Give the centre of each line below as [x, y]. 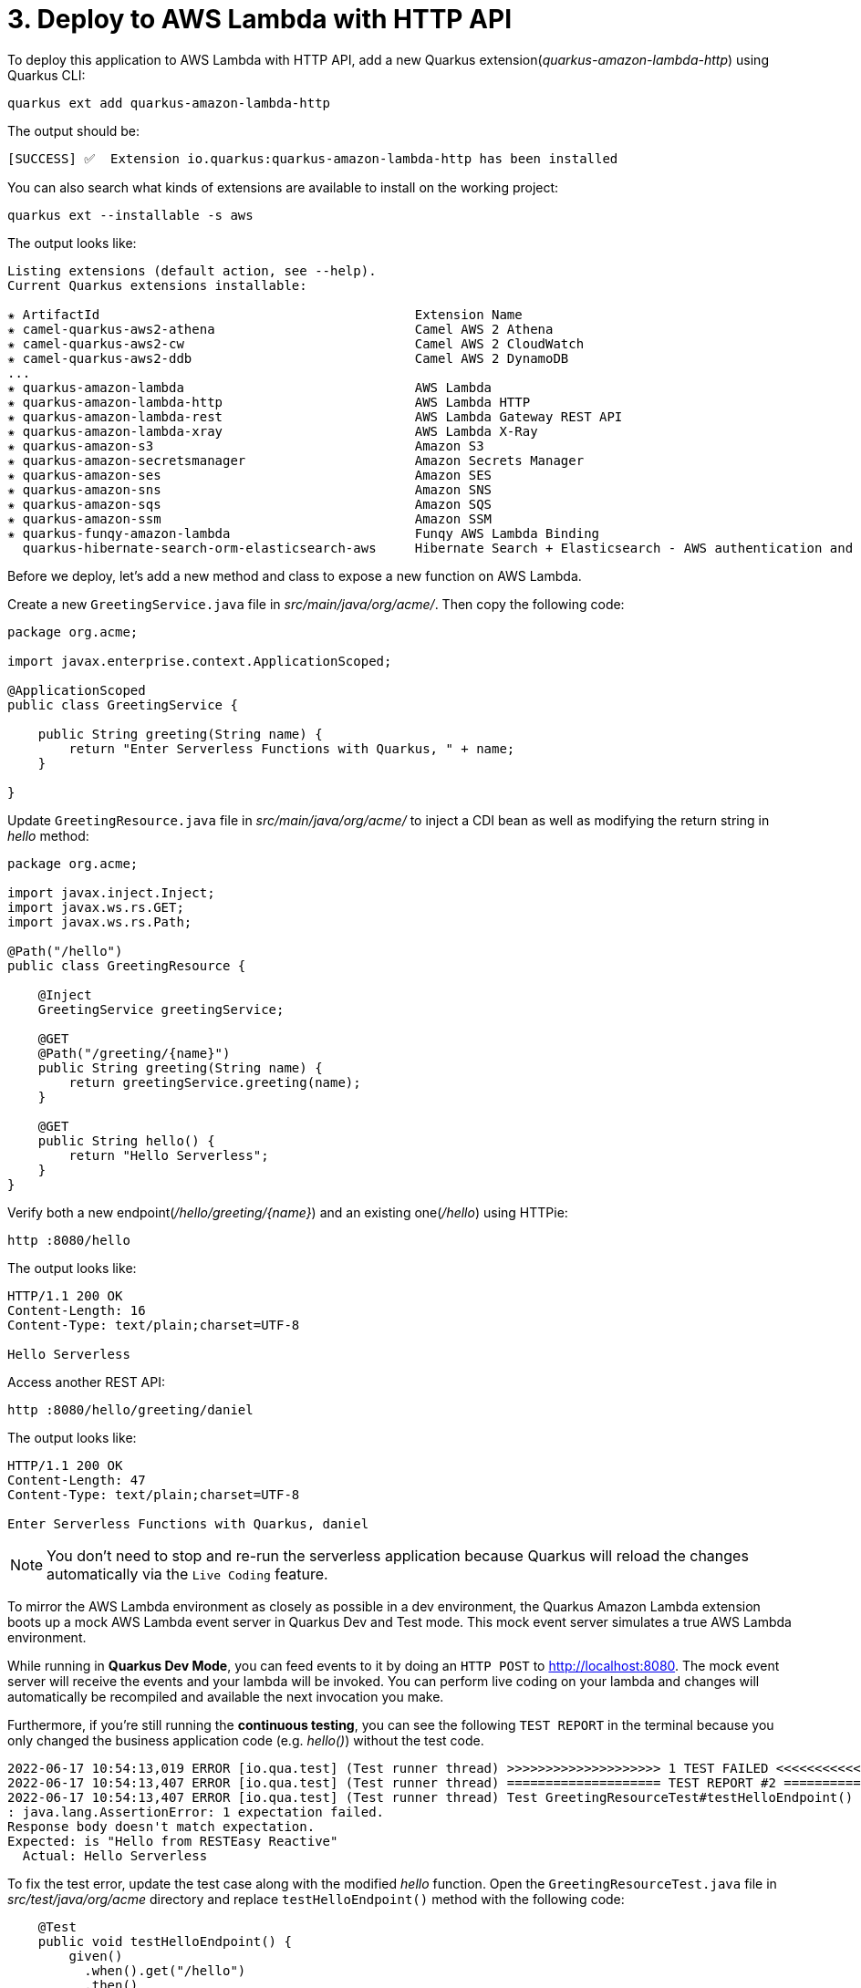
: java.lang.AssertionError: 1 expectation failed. [196, 1812]
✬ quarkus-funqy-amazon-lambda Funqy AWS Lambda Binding [304, 533]
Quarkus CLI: [47, 75]
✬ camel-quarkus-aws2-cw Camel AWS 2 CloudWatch [296, 343]
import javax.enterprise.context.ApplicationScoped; [200, 661]
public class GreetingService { [123, 704]
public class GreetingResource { [127, 965]
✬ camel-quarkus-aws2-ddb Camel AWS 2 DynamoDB [288, 358]
